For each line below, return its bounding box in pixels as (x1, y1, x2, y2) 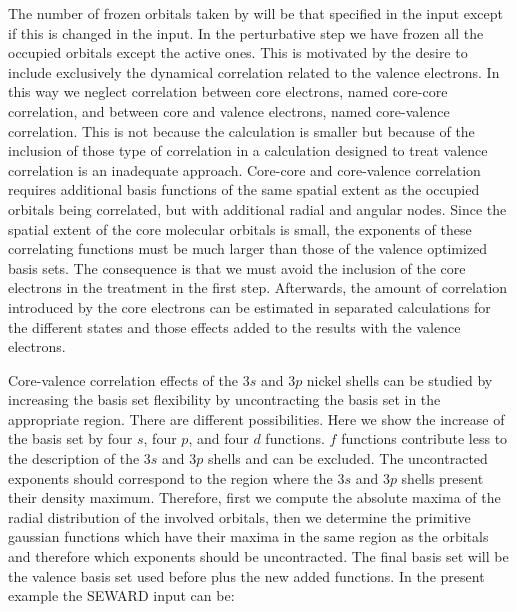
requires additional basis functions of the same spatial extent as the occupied (8, 179, 480, 200)
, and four (188, 428, 249, 449)
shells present (401, 467, 484, 488)
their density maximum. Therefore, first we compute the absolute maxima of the (8, 487, 501, 508)
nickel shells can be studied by (306, 369, 493, 390)
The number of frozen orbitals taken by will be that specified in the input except (8, 3, 503, 23)
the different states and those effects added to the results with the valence (8, 316, 461, 337)
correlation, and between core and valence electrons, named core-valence (8, 100, 450, 121)
